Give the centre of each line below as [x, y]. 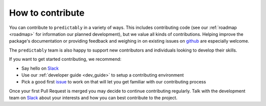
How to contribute [47, 13]
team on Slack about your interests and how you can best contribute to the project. [93, 98]
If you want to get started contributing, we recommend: [65, 59]
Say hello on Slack [40, 68]
